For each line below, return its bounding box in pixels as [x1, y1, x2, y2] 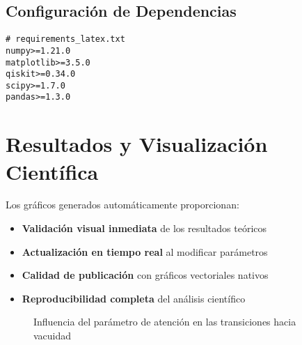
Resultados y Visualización [6, 130, 268, 158]
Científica [6, 157, 99, 185]
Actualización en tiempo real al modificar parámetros [22, 244, 268, 259]
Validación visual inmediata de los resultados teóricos [22, 221, 267, 236]
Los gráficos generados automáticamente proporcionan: [6, 197, 239, 212]
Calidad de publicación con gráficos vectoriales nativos [22, 268, 269, 282]
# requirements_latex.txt [6, 34, 125, 45]
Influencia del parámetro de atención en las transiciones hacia [33, 314, 296, 329]
